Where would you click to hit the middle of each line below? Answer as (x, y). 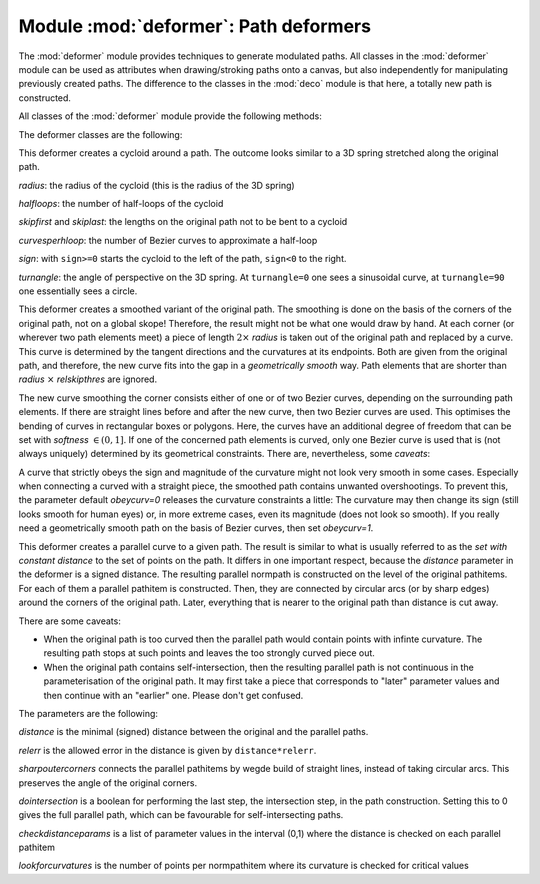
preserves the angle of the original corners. (108, 782)
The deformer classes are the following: (100, 134)
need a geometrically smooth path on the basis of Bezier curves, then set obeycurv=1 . (196, 528)
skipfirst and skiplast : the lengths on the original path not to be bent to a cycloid (183, 222)
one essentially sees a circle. (78, 291)
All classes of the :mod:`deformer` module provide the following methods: (170, 116)
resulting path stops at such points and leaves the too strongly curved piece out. (209, 653)
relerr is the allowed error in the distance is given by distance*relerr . (167, 750)
